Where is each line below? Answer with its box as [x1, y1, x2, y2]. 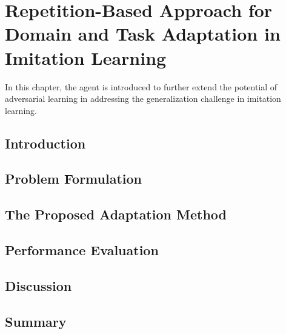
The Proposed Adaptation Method [5, 205, 227, 224]
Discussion [5, 276, 72, 295]
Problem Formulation [5, 169, 142, 188]
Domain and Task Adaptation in [5, 21, 281, 46]
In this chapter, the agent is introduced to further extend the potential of [5, 80, 278, 93]
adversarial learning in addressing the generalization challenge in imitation [5, 92, 281, 105]
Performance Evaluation [5, 241, 159, 259]
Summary [5, 312, 67, 330]
